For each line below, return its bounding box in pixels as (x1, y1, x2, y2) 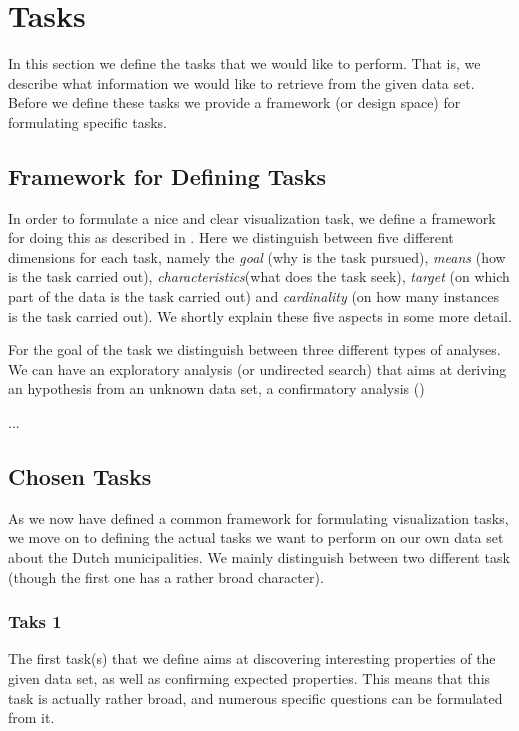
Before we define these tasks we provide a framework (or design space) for (8, 92, 461, 113)
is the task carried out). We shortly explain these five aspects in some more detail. (8, 305, 512, 326)
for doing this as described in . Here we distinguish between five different (8, 227, 454, 248)
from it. (8, 707, 55, 728)
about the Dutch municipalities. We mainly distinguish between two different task (8, 547, 510, 568)
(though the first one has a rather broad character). (8, 566, 324, 587)
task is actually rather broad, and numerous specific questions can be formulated (8, 687, 503, 708)
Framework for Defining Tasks (8, 160, 327, 191)
